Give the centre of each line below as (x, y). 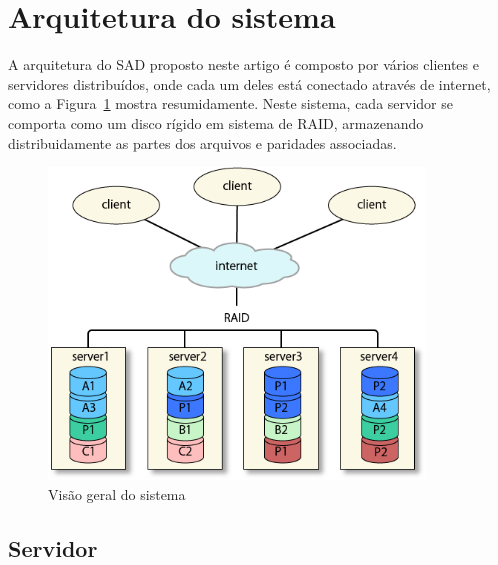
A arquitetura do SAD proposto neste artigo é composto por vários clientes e (243, 64)
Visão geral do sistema (117, 494)
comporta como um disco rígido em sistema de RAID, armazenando (216, 122)
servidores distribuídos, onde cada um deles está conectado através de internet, (249, 83)
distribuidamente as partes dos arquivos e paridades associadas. (202, 142)
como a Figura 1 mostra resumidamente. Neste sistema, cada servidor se (230, 103)
